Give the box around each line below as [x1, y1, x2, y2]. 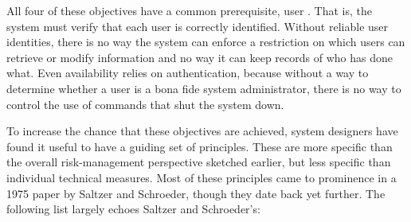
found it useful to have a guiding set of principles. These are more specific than [6, 138, 393, 154]
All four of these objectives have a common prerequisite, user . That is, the [6, 2, 373, 18]
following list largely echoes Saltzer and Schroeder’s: [6, 201, 260, 217]
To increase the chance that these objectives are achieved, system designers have [6, 123, 398, 139]
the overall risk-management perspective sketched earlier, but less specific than [6, 154, 391, 170]
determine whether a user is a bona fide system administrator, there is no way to [6, 80, 401, 96]
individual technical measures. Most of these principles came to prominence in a [6, 169, 397, 185]
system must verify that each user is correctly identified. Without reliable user [6, 18, 389, 34]
